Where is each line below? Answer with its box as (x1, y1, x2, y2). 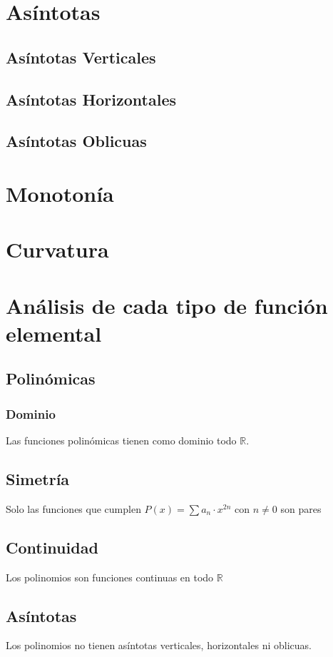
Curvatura (6, 235, 109, 264)
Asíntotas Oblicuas (6, 130, 147, 152)
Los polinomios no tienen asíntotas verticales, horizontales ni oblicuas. (6, 638, 312, 653)
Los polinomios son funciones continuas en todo (6, 569, 214, 584)
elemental (6, 318, 102, 347)
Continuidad (6, 536, 98, 558)
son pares (280, 501, 322, 516)
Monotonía (6, 178, 114, 208)
